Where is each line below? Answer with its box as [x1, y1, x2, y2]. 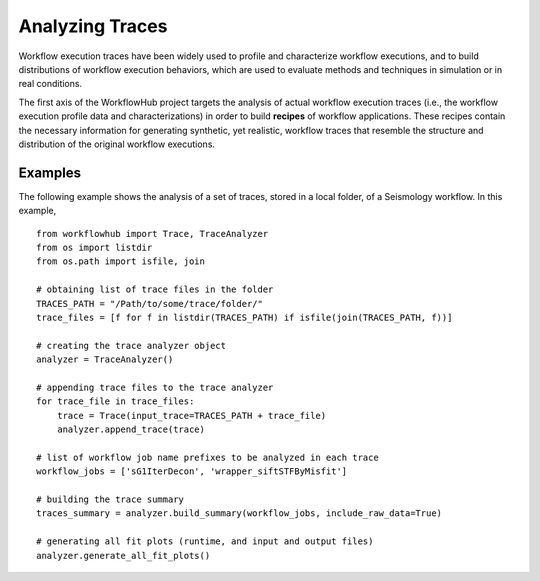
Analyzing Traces [18, 15, 168, 37]
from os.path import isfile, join [36, 256, 205, 267]
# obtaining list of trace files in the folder [36, 284, 274, 295]
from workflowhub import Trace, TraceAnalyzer [36, 228, 269, 239]
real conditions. [18, 78, 83, 90]
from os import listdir [36, 241, 153, 253]
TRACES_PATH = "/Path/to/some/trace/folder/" [36, 298, 264, 309]
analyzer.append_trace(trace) [56, 424, 205, 435]
